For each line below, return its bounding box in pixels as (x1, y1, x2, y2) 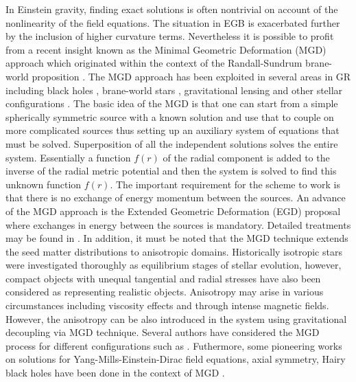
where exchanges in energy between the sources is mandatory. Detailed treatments (5, 217, 351, 232)
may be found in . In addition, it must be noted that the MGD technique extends (5, 231, 348, 245)
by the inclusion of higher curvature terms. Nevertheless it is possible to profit (5, 29, 334, 43)
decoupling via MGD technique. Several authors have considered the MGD (5, 325, 320, 339)
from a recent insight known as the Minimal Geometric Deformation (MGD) (5, 42, 327, 56)
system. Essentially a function (5, 150, 131, 164)
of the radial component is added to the (163, 150, 330, 164)
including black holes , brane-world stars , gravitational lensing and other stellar (5, 82, 343, 97)
